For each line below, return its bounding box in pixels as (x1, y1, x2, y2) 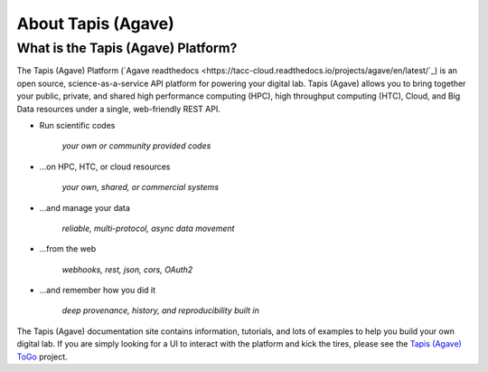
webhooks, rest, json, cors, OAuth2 (61, 263, 193, 275)
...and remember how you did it (39, 285, 156, 296)
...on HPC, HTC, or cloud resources (39, 161, 171, 172)
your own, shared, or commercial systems (61, 182, 220, 193)
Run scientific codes (39, 119, 116, 130)
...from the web (39, 243, 97, 254)
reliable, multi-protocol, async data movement (61, 223, 235, 234)
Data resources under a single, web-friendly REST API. (16, 103, 221, 114)
